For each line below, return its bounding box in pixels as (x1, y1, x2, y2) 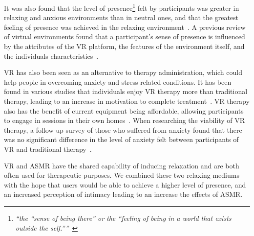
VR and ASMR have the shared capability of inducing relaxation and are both (4, 160, 239, 170)
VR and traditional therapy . (4, 143, 92, 154)
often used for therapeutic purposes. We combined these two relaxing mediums (4, 170, 239, 180)
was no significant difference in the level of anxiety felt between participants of (4, 134, 239, 144)
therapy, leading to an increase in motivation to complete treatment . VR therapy (4, 96, 250, 106)
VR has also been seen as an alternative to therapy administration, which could (4, 67, 242, 77)
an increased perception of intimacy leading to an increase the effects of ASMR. (4, 189, 243, 199)
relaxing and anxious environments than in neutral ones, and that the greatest (4, 12, 239, 23)
